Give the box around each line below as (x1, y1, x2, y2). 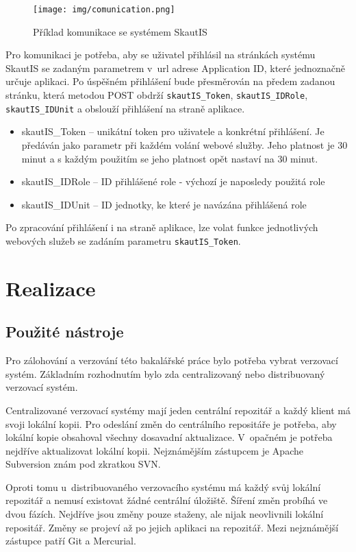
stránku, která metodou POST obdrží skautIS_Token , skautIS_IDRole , (5, 88, 308, 102)
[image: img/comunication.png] (33, 5, 175, 14)
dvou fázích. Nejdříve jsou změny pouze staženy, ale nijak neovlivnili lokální (5, 507, 324, 521)
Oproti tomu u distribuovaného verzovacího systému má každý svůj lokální (5, 479, 321, 494)
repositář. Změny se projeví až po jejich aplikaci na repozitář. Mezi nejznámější (5, 520, 339, 534)
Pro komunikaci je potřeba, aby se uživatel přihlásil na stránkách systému (5, 47, 316, 62)
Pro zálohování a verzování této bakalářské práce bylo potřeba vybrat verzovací (5, 353, 338, 368)
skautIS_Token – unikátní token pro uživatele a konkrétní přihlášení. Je (21, 124, 325, 139)
